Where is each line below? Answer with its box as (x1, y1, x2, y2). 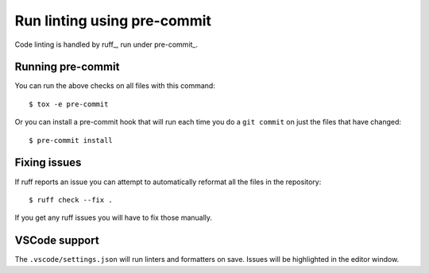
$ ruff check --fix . (29, 195, 113, 204)
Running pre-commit (14, 60, 120, 74)
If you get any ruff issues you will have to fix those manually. (14, 213, 213, 222)
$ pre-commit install (29, 136, 113, 144)
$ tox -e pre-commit (29, 99, 109, 109)
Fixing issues (14, 156, 82, 170)
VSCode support (14, 234, 99, 248)
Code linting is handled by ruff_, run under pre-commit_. (14, 40, 199, 49)
